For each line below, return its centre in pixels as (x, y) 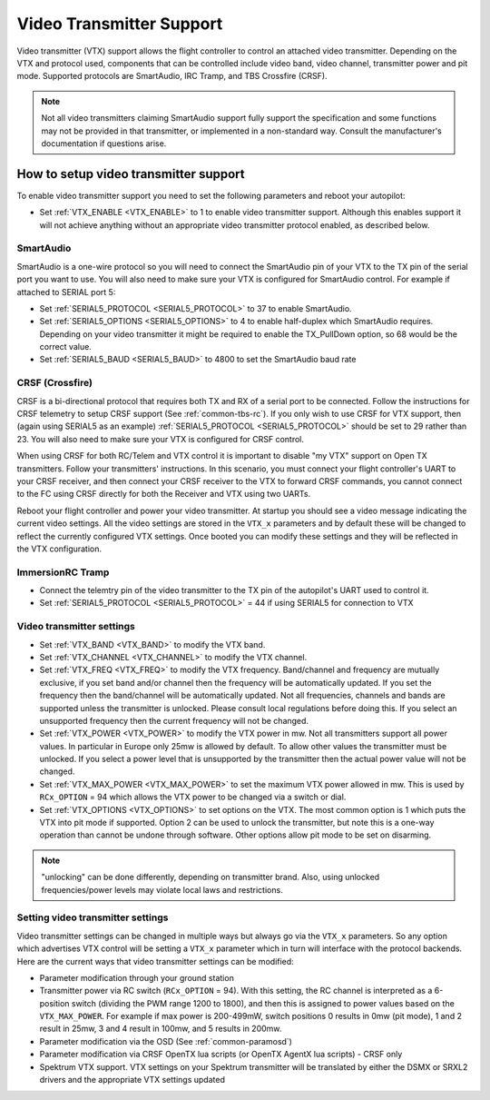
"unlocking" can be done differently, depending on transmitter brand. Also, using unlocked (211, 877)
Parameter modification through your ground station (137, 977)
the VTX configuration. (59, 549)
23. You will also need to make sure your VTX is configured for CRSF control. (160, 439)
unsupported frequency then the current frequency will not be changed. (174, 720)
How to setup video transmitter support (131, 174)
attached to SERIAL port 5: (66, 292)
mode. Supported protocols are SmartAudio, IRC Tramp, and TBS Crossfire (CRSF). (172, 76)
